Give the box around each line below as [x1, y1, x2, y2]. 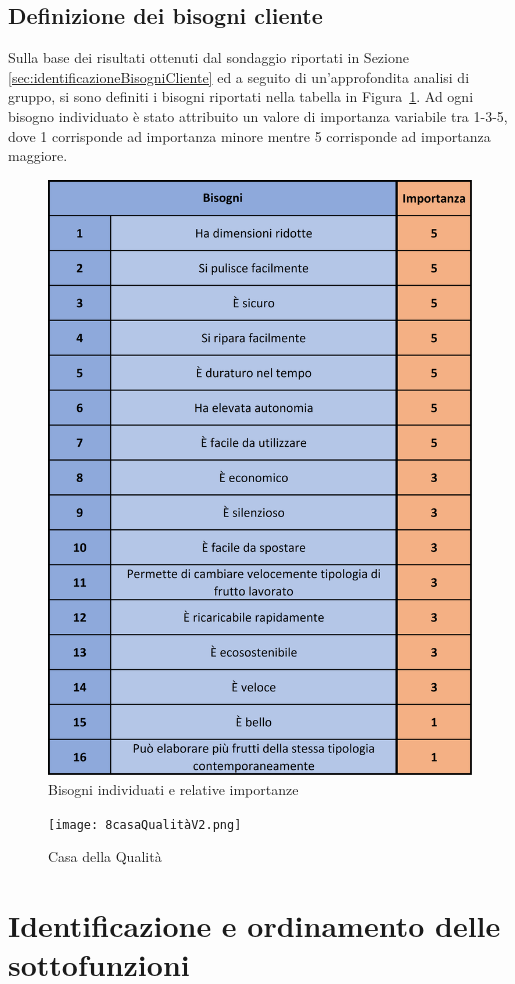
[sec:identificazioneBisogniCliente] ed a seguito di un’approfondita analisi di [8, 66, 470, 87]
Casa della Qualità [48, 846, 162, 867]
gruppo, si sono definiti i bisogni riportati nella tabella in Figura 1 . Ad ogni [8, 86, 474, 107]
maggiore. [8, 145, 68, 166]
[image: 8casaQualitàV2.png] [48, 817, 242, 832]
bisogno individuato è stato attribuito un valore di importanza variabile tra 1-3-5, [8, 105, 508, 126]
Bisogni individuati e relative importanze [48, 778, 299, 799]
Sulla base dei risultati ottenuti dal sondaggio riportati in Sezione [8, 47, 409, 68]
